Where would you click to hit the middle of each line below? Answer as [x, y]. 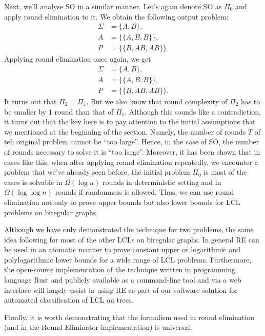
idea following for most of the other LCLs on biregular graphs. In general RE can [132, 239]
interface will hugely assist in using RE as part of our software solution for [121, 290]
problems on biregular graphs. [51, 212]
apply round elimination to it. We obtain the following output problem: [116, 16]
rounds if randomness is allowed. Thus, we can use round [145, 192]
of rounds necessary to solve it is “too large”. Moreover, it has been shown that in [132, 151]
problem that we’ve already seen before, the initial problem [97, 172]
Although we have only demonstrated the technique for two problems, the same [129, 229]
